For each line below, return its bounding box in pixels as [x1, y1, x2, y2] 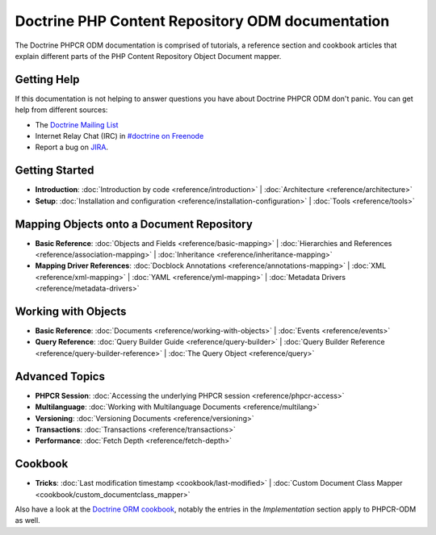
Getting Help [15, 73, 80, 86]
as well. [15, 516, 40, 525]
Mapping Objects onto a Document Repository [15, 217, 254, 231]
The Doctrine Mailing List [35, 119, 119, 129]
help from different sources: [15, 105, 108, 115]
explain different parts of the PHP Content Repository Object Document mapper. [15, 51, 282, 61]
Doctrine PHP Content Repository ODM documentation [15, 12, 390, 30]
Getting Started [15, 164, 94, 178]
